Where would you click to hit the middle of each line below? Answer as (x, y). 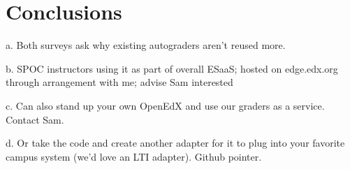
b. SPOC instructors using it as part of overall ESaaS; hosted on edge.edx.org (172, 68)
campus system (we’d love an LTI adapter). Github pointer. (134, 156)
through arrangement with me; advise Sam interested (119, 82)
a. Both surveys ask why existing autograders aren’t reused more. (146, 45)
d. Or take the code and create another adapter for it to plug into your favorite (175, 143)
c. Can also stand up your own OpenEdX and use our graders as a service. (165, 105)
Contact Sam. (35, 119)
